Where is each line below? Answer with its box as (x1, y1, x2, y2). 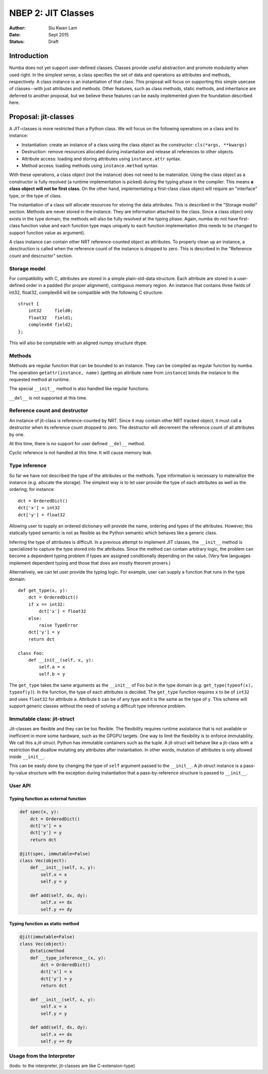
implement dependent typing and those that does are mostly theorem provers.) (9, 560, 171, 566)
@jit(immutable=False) (19, 934, 75, 940)
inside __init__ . (9, 754, 45, 760)
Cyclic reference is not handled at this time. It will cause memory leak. (9, 450, 152, 456)
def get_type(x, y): (18, 587, 68, 593)
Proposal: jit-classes (9, 112, 74, 121)
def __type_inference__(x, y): (30, 955, 106, 961)
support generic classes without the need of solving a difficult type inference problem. (9, 703, 186, 709)
